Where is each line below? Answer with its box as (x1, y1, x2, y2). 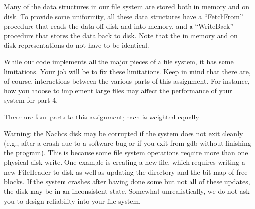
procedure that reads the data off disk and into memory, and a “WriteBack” (4, 21, 234, 31)
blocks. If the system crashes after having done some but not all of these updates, (4, 176, 250, 186)
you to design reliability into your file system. (4, 195, 141, 206)
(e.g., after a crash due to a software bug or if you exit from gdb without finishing (4, 138, 251, 148)
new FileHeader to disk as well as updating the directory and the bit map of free (4, 166, 248, 177)
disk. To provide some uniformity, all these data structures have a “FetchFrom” (4, 11, 243, 21)
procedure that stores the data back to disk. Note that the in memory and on (4, 30, 238, 40)
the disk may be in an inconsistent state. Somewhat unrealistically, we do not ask (4, 186, 250, 196)
